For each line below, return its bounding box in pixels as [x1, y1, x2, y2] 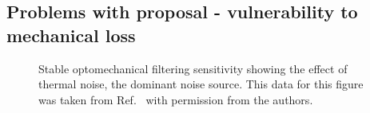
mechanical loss [6, 22, 136, 47]
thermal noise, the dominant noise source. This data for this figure [38, 76, 364, 92]
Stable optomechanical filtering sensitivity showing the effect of [38, 60, 348, 76]
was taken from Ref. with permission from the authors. [38, 91, 313, 107]
